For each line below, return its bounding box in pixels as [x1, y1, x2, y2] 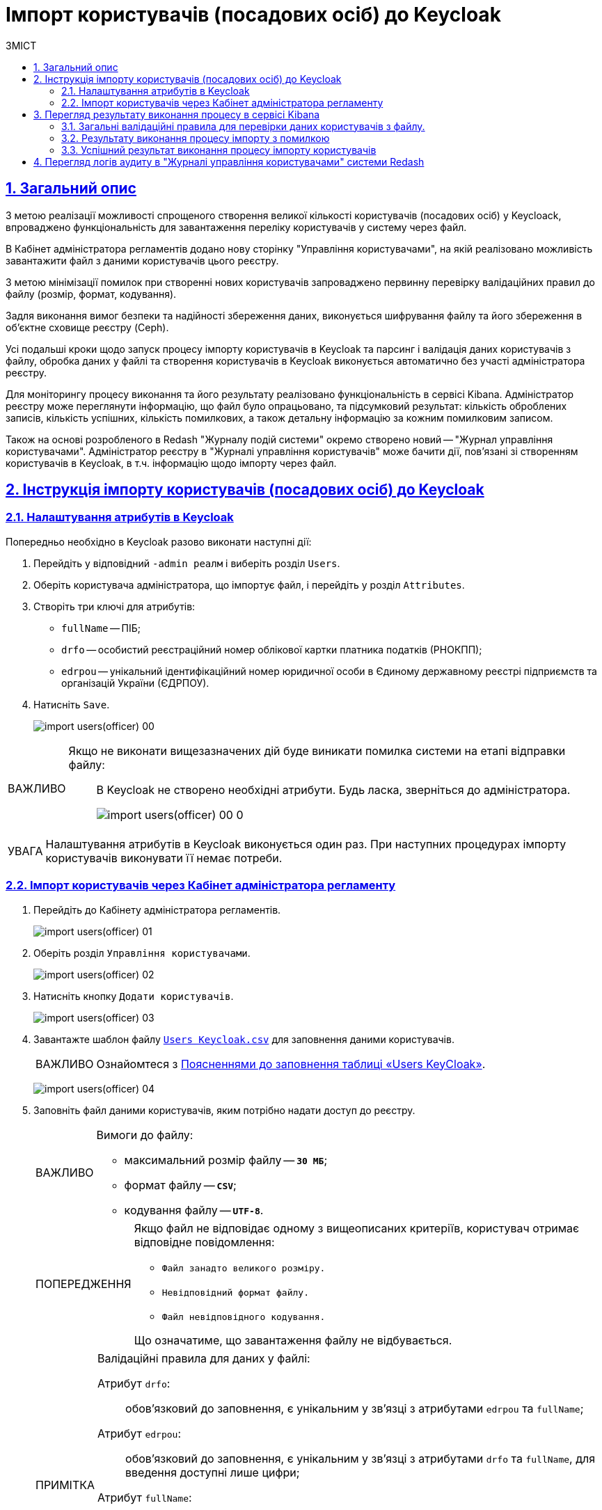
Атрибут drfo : [97, 1376, 171, 1390]
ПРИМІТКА [35, 1477, 95, 1492]
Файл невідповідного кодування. [161, 1311, 326, 1322]
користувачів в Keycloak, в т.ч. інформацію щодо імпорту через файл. [6, 456, 337, 469]
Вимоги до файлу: [96, 1127, 193, 1142]
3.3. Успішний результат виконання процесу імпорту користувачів [61, 143, 377, 156]
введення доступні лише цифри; [125, 1465, 300, 1479]
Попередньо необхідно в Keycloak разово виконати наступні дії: [6, 535, 312, 548]
